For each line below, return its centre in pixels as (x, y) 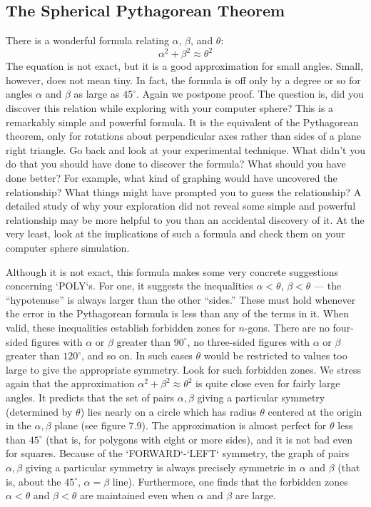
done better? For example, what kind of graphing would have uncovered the (172, 178)
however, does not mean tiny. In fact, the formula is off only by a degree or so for (183, 80)
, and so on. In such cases (137, 355)
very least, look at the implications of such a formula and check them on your (176, 234)
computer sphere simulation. (68, 248)
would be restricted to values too (275, 355)
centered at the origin (315, 411)
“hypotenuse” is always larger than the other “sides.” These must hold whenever (181, 299)
